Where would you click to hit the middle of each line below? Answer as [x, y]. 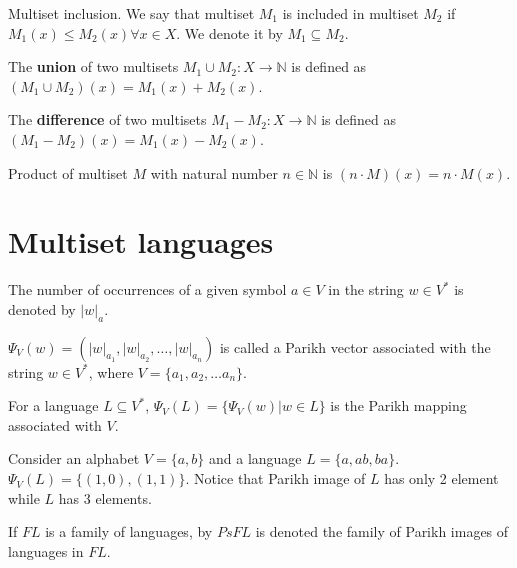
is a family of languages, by [129, 531]
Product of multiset [68, 172]
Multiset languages [141, 241]
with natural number [214, 172]
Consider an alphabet [74, 458]
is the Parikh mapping [398, 405]
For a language [53, 405]
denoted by [42, 308]
